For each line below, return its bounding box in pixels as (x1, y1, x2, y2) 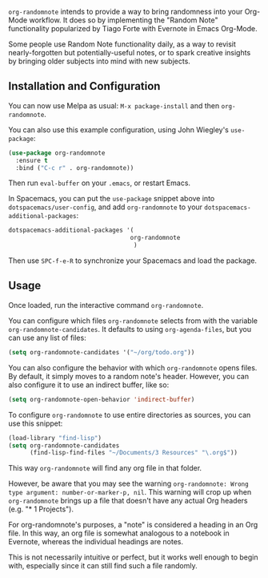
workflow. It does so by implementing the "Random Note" (29, 15, 218, 25)
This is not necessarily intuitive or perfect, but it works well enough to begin (8, 552, 258, 562)
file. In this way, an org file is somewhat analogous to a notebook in (8, 528, 230, 538)
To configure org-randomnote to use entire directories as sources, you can (8, 410, 251, 419)
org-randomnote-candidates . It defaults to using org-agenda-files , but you (8, 324, 252, 333)
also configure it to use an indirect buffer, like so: (8, 380, 170, 390)
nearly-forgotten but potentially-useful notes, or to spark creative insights (8, 48, 251, 57)
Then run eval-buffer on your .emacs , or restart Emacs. (8, 178, 190, 188)
